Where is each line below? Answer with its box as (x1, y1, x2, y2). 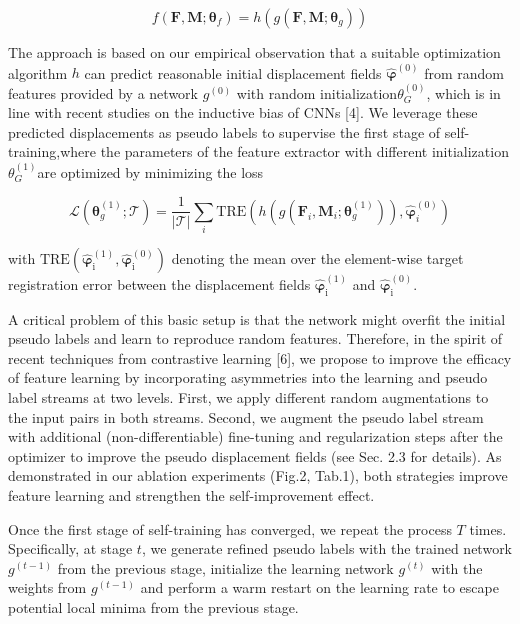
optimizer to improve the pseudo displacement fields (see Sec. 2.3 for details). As (8, 445, 502, 466)
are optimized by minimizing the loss (37, 161, 264, 182)
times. (469, 518, 507, 539)
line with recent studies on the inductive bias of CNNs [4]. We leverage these (8, 102, 478, 123)
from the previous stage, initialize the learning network (57, 557, 394, 578)
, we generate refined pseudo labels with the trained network (141, 538, 513, 559)
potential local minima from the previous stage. (8, 597, 299, 617)
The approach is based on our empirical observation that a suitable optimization (8, 42, 501, 62)
